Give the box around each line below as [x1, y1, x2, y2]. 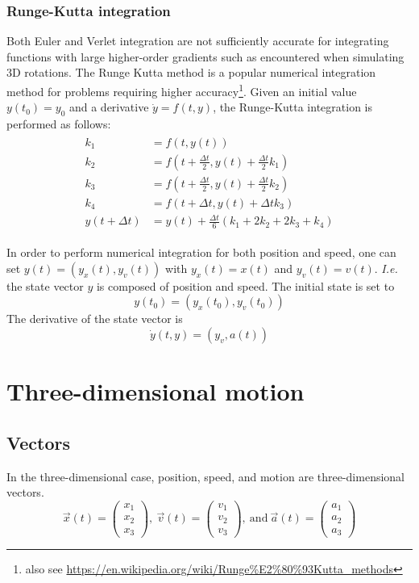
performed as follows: [6, 115, 111, 132]
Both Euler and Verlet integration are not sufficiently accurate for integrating [6, 32, 389, 49]
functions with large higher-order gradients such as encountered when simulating [6, 48, 404, 65]
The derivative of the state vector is [6, 310, 183, 327]
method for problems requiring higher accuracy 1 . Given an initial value [6, 81, 357, 99]
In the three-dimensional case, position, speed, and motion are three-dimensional [6, 468, 405, 484]
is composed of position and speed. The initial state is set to [96, 277, 395, 294]
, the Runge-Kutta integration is [213, 99, 373, 115]
